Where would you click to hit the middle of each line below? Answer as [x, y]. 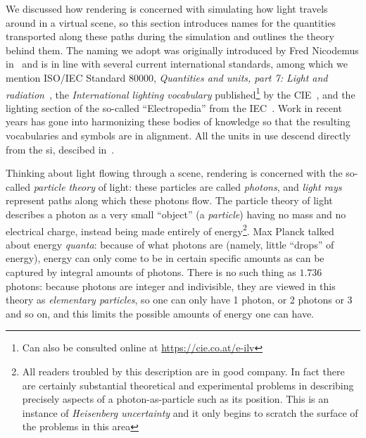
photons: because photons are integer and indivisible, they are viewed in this [171, 286]
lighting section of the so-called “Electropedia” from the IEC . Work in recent [174, 107]
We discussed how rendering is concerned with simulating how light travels [167, 8]
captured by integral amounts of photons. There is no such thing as [151, 272]
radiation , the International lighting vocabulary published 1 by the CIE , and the [181, 93]
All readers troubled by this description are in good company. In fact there [183, 371]
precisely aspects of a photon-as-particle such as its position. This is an [175, 399]
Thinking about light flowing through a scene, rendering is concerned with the [174, 173]
